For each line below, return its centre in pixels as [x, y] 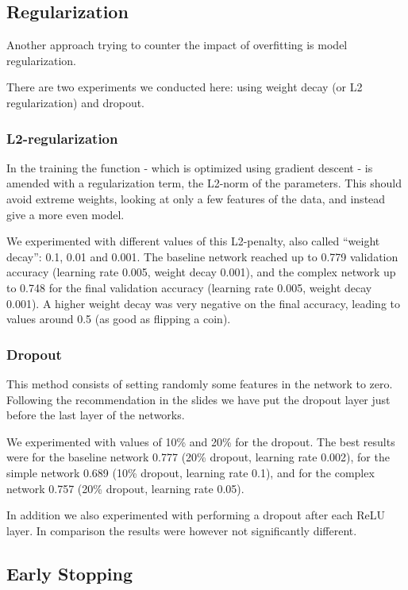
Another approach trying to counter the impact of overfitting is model [177, 45]
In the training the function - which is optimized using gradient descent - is [190, 167]
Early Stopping [69, 573]
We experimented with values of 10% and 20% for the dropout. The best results [201, 441]
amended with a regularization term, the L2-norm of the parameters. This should [204, 183]
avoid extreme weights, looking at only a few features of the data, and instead [196, 198]
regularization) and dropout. [76, 102]
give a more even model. [65, 214]
